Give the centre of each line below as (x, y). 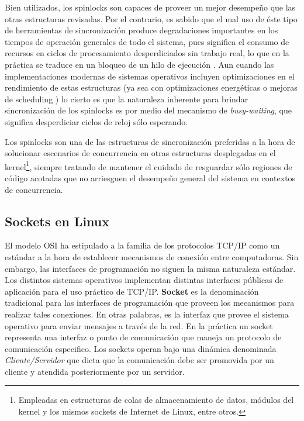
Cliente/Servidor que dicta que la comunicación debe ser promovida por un (139, 360)
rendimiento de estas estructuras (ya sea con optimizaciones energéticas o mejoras (151, 87)
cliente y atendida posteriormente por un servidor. (95, 371)
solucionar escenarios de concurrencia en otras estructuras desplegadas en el (140, 153)
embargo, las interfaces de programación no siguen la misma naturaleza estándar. (150, 268)
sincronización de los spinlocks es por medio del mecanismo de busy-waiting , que (148, 110)
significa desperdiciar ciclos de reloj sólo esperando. (96, 121)
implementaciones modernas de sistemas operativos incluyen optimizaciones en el (150, 76)
